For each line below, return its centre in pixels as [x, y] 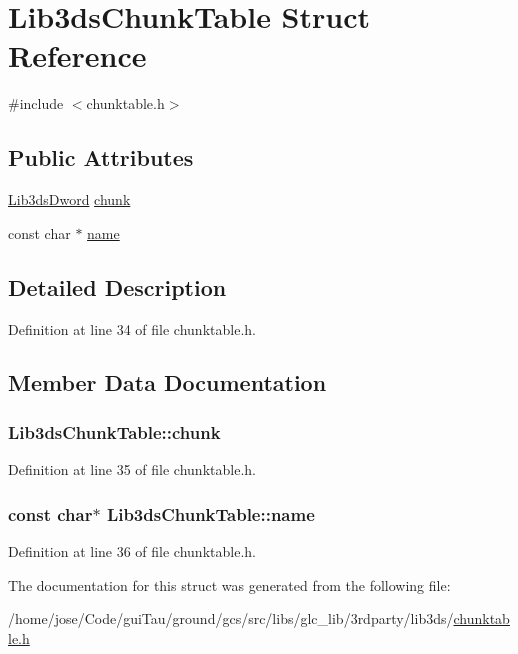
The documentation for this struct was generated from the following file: [229, 584]
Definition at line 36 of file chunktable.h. [132, 550]
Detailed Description [117, 286]
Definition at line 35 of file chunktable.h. [132, 469]
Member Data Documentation [167, 382]
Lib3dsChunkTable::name [210, 513]
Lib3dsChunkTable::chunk [114, 431]
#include [36, 103]
